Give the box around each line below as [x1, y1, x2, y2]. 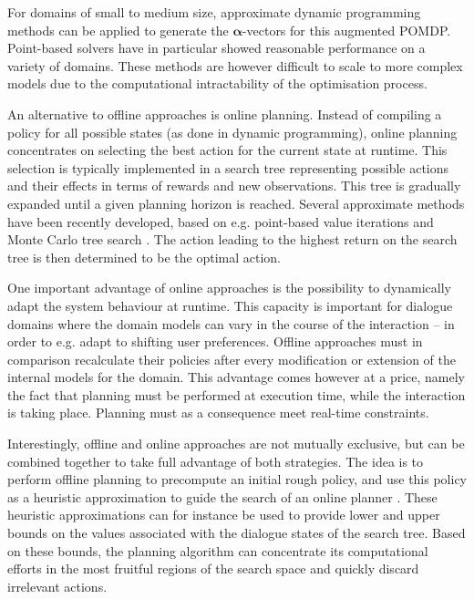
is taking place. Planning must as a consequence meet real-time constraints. [7, 403, 429, 422]
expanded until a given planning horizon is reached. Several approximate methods [7, 193, 465, 212]
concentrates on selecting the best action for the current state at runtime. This [7, 140, 448, 160]
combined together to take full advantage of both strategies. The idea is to [7, 451, 424, 470]
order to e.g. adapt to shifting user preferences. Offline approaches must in [7, 332, 423, 351]
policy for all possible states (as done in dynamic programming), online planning [7, 122, 458, 141]
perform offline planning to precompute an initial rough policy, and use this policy [7, 470, 467, 489]
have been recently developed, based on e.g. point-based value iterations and [7, 212, 434, 231]
